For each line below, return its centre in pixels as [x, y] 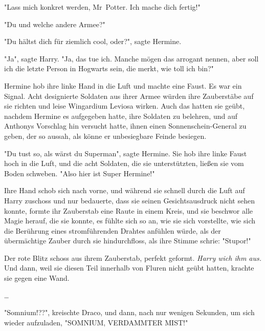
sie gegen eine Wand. [37, 278]
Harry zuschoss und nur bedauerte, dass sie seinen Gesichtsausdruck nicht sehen [129, 200]
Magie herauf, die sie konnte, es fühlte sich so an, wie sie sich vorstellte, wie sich [130, 221]
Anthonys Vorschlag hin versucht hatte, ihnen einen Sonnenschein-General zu [125, 126]
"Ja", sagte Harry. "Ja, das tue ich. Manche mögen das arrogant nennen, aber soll [131, 58]
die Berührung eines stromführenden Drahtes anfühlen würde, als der [113, 230]
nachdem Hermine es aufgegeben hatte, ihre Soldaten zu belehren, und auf [121, 116]
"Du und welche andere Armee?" [55, 24]
